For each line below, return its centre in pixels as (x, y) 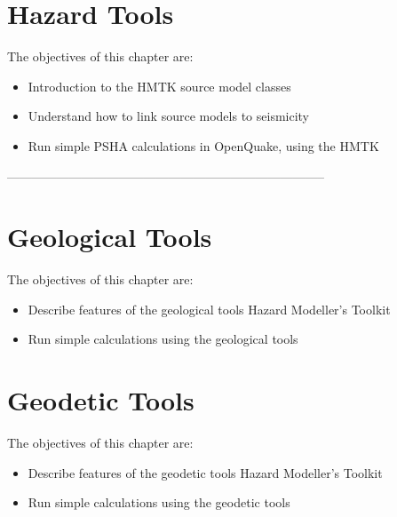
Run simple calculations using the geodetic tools (159, 502)
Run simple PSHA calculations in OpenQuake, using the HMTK (203, 145)
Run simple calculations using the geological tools (163, 339)
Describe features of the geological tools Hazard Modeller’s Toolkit (209, 309)
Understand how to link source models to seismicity (169, 116)
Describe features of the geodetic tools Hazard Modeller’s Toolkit (205, 472)
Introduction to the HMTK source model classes (159, 86)
